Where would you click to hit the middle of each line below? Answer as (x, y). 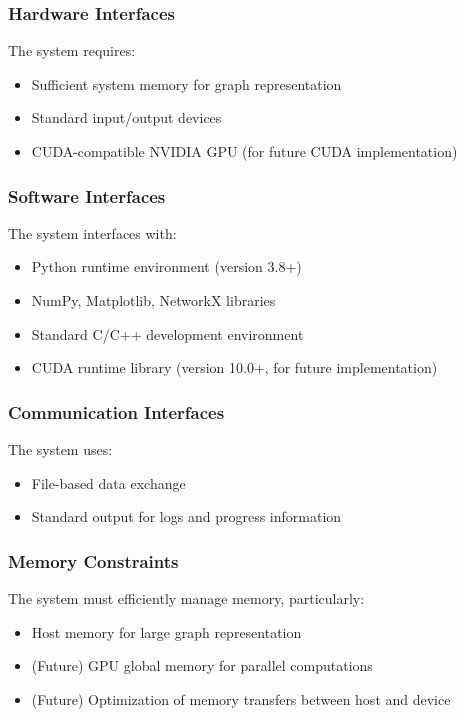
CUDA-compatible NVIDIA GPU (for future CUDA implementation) (244, 151)
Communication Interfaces (116, 411)
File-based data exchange (108, 482)
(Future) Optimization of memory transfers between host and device (241, 698)
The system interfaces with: (92, 232)
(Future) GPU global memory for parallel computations (202, 665)
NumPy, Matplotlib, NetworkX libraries (153, 300)
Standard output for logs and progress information (186, 516)
